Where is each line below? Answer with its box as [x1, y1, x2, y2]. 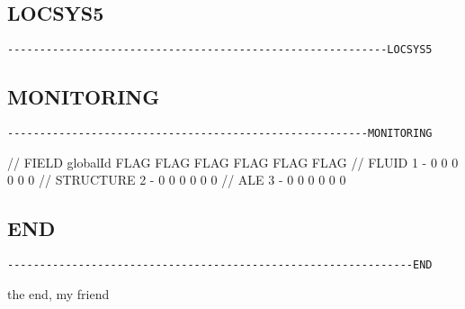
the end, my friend [7, 284, 110, 303]
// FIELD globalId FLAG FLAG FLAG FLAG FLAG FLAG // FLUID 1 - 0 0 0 [7, 152, 459, 171]
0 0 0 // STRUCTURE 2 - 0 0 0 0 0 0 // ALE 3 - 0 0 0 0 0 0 [7, 170, 346, 189]
